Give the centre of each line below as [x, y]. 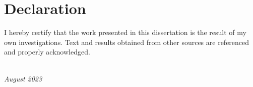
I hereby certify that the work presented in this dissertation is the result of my [125, 32]
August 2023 [23, 78]
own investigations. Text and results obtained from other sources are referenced [127, 42]
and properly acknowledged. [47, 52]
